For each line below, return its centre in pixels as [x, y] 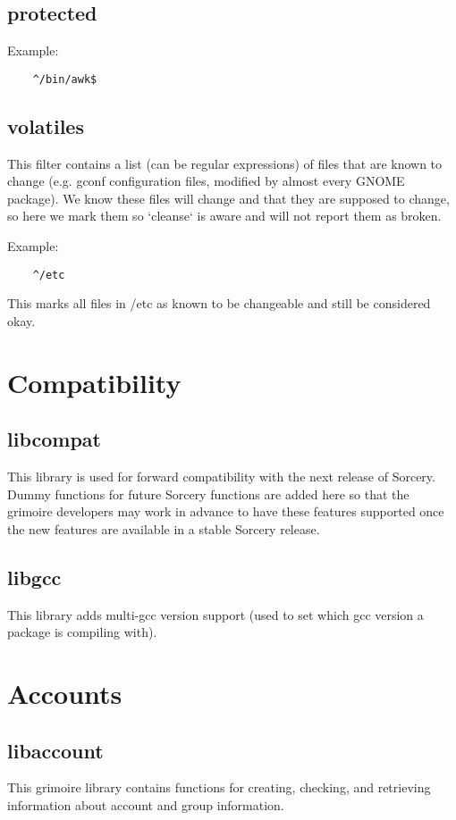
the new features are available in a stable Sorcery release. [164, 528]
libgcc [34, 577]
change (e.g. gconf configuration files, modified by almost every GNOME [206, 181]
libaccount [55, 750]
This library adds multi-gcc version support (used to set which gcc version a [215, 614]
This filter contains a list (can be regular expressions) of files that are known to [225, 163]
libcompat [54, 439]
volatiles [46, 126]
